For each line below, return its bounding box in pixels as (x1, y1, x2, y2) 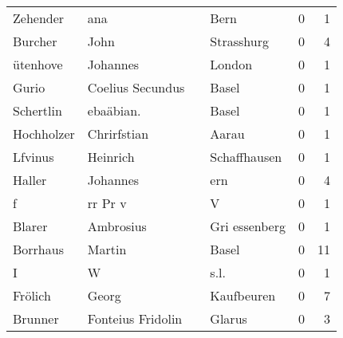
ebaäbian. (87, 101, 141, 120)
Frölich (13, 286, 51, 305)
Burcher (13, 32, 57, 50)
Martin (87, 240, 127, 258)
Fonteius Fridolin (87, 309, 183, 328)
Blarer (13, 217, 48, 235)
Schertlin (13, 101, 62, 120)
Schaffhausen (210, 147, 282, 166)
